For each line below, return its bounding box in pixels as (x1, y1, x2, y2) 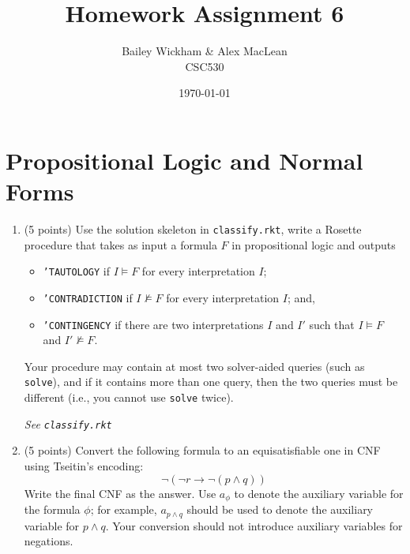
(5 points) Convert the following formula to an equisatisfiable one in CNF (24, 442, 381, 459)
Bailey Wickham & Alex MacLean (122, 43, 288, 59)
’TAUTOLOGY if (43, 263, 111, 279)
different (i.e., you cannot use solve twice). (24, 389, 234, 406)
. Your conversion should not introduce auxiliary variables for (105, 517, 403, 533)
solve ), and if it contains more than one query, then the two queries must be (24, 373, 398, 390)
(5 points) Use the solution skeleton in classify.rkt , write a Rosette (24, 221, 362, 238)
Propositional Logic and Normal (6, 144, 363, 176)
